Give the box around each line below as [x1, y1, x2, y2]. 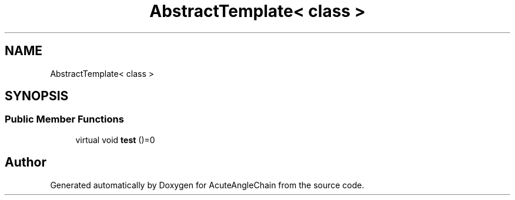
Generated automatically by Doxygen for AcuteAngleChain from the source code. [50, 179, 364, 190]
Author [5, 155, 46, 170]
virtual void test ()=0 [75, 134, 155, 145]
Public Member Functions [5, 113, 124, 126]
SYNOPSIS [5, 89, 69, 104]
